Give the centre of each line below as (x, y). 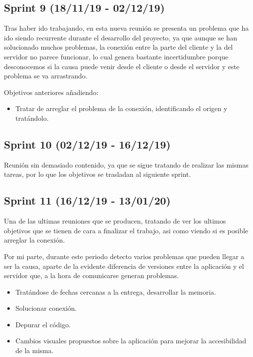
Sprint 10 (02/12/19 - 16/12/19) (87, 144)
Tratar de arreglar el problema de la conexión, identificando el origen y (121, 108)
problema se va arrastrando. (46, 76)
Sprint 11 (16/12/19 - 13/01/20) (87, 200)
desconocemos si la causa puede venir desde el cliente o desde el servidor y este (122, 66)
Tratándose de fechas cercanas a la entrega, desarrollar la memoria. (116, 291)
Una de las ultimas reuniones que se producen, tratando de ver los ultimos (115, 221)
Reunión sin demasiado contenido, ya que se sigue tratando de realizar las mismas (126, 164)
